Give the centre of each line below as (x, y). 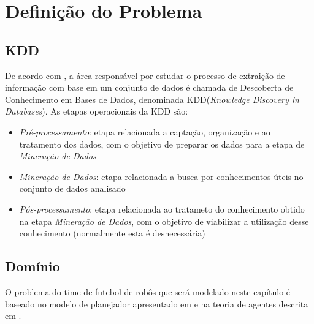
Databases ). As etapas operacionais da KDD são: (97, 111)
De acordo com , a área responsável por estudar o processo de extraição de (145, 75)
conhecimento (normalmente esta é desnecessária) (112, 233)
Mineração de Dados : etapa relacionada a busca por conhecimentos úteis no (161, 176)
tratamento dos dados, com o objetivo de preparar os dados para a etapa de (162, 144)
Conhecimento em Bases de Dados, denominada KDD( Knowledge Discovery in (152, 99)
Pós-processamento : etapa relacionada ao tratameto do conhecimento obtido (162, 209)
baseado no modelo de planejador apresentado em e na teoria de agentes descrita (157, 303)
